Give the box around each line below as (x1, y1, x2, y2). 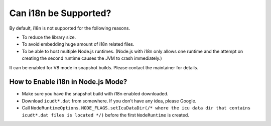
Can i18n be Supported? (9, 8, 111, 19)
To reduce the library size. (22, 34, 76, 40)
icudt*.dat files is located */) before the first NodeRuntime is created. (22, 112, 189, 118)
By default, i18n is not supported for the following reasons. (9, 25, 130, 31)
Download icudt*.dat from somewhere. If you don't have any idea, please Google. (22, 98, 197, 104)
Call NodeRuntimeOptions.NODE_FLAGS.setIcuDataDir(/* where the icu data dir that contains (22, 105, 251, 111)
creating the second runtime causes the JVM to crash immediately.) (22, 55, 163, 61)
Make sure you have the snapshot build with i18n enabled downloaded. (22, 91, 169, 97)
